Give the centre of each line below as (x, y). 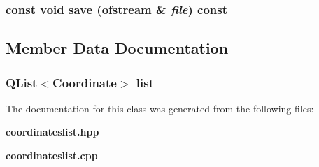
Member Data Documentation (117, 48)
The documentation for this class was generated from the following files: (160, 108)
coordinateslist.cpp (52, 155)
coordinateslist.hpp (52, 132)
